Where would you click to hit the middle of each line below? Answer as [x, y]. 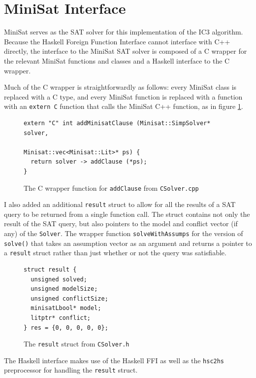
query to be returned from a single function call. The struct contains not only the [127, 214]
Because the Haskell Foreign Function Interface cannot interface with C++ [117, 41]
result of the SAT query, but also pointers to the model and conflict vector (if [121, 223]
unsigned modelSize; [64, 289]
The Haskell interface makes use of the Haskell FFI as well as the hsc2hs [114, 360]
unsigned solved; [59, 279]
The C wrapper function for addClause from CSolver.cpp [111, 188]
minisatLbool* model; [66, 308]
